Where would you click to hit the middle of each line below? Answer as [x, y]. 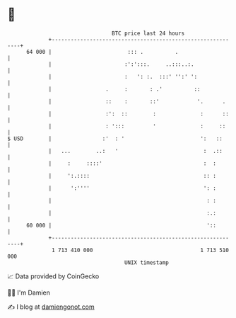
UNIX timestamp [147, 262]
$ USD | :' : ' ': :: [115, 138]
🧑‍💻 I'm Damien [29, 293]
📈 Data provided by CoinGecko [53, 276]
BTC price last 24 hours [148, 33]
